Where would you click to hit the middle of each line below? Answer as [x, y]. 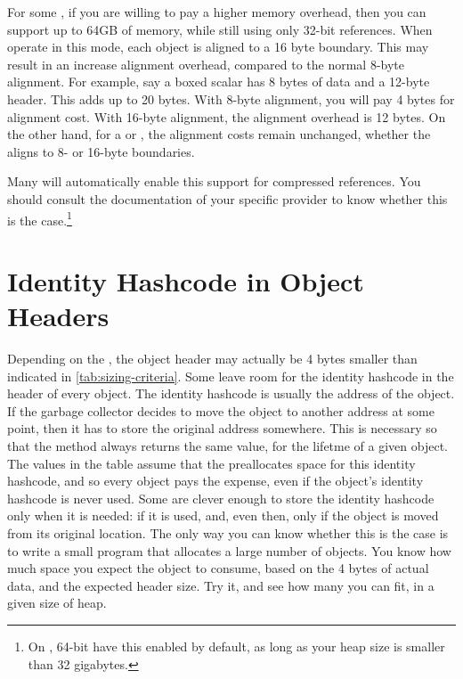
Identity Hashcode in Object [186, 280]
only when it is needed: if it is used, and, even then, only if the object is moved [223, 515]
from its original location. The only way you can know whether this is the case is [228, 533]
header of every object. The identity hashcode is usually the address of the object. [231, 393]
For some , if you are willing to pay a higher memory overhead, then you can [217, 12]
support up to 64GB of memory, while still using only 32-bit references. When [220, 29]
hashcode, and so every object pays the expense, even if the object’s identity [215, 481]
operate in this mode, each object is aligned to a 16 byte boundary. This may [218, 47]
